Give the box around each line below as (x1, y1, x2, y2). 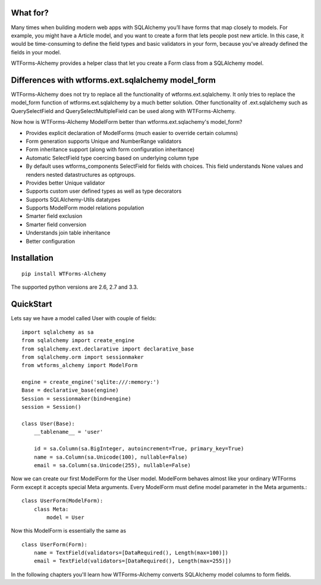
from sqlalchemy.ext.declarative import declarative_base (21, 345, 194, 352)
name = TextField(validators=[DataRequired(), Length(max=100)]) (33, 549, 229, 556)
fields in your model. (11, 48, 61, 56)
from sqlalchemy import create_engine (21, 337, 135, 344)
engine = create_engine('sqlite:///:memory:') (21, 378, 160, 386)
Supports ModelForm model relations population (26, 204, 144, 211)
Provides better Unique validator (26, 179, 105, 186)
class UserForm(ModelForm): (21, 498, 103, 504)
